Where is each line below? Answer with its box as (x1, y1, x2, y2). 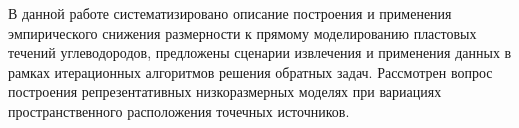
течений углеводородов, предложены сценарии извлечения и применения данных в (8, 42, 512, 63)
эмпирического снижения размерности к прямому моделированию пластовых (8, 22, 477, 43)
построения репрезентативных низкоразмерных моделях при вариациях (8, 81, 442, 102)
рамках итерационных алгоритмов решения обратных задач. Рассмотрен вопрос (8, 61, 493, 82)
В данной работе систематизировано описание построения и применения (8, 3, 452, 23)
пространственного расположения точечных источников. (8, 100, 350, 121)
